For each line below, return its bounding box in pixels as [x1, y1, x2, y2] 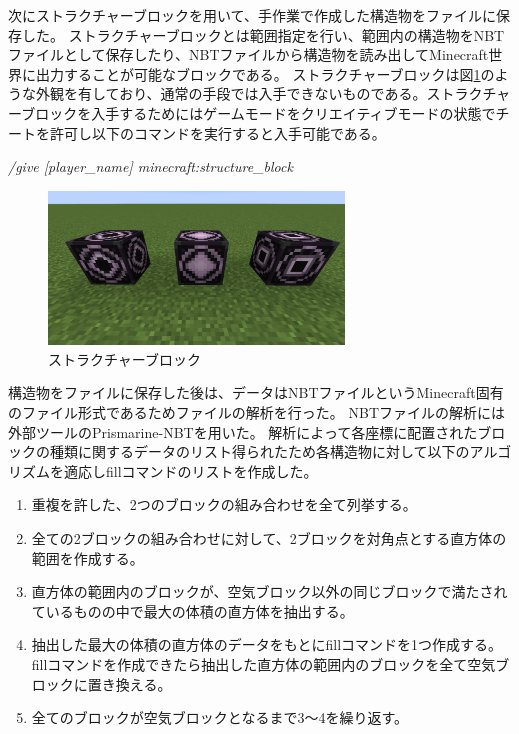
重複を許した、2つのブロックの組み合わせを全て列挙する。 [31, 494, 417, 515]
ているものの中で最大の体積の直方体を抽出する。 [31, 600, 354, 621]
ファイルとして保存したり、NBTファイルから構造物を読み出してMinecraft [8, 44, 489, 65]
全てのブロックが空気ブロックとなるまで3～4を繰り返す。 [31, 707, 408, 728]
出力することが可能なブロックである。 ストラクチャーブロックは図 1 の [35, 63, 495, 84]
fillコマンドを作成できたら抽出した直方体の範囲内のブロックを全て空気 [31, 653, 496, 674]
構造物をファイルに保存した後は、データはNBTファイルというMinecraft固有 [8, 382, 504, 403]
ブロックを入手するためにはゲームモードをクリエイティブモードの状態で [21, 102, 496, 123]
